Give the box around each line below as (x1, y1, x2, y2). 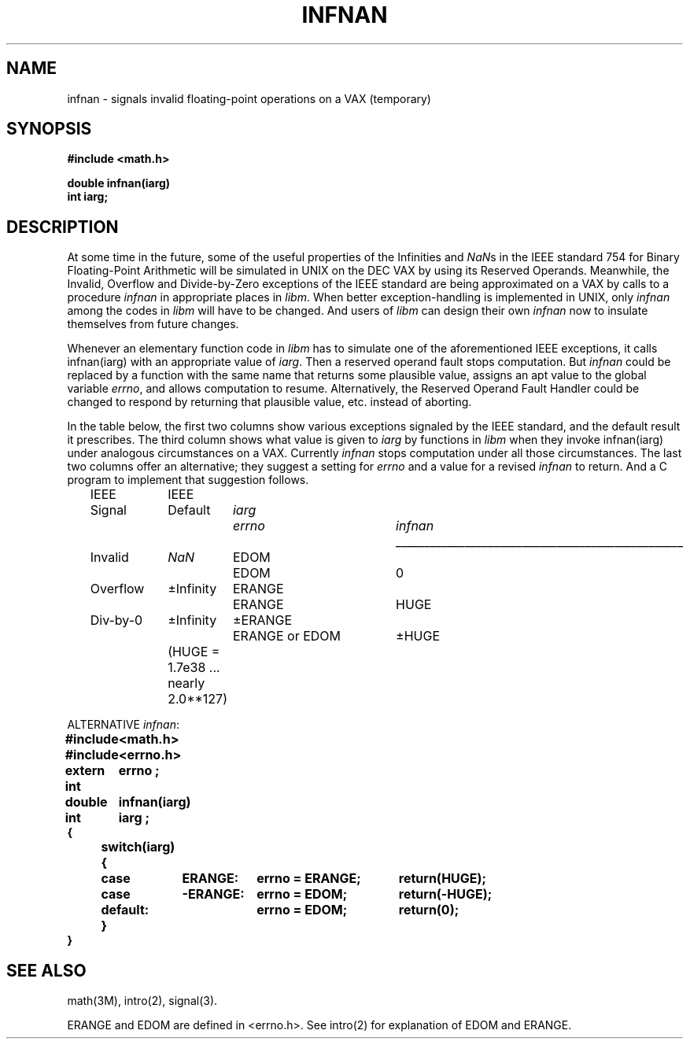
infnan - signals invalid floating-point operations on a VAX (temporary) (67, 91, 431, 105)
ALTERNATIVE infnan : (67, 718, 180, 732)
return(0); (398, 902, 459, 918)
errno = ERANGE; (256, 870, 361, 887)
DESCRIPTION (6, 216, 119, 237)
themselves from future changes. (67, 317, 239, 331)
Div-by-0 (90, 612, 143, 629)
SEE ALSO (6, 960, 87, 980)
